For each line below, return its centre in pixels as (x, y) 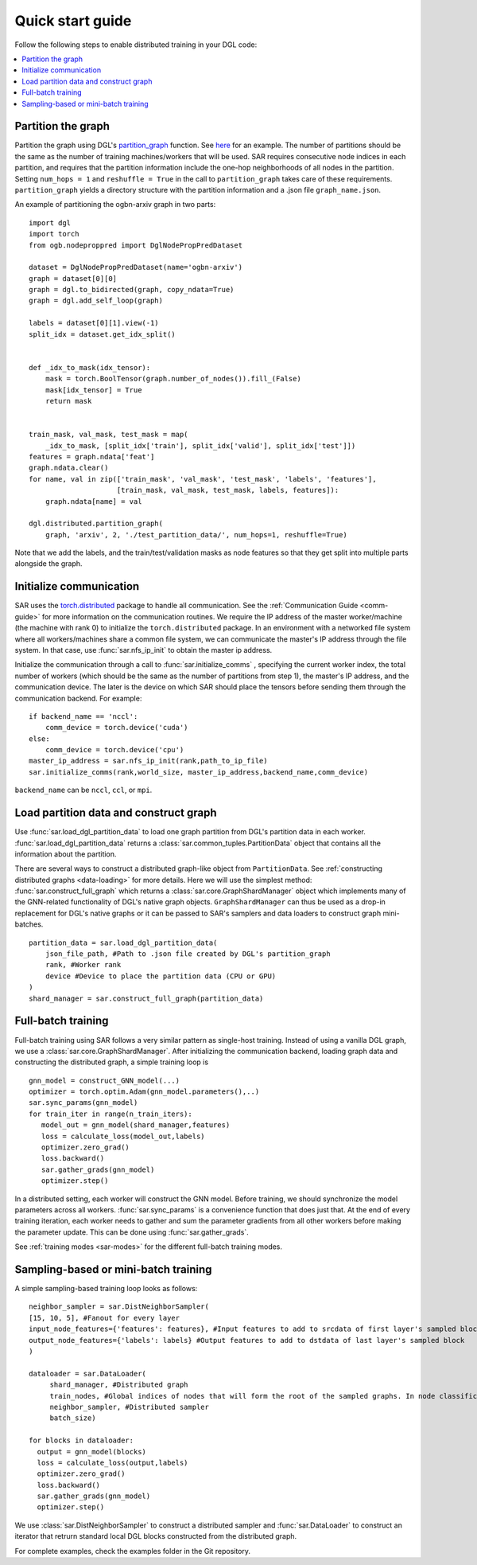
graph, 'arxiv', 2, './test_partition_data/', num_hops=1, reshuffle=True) (196, 535)
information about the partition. (66, 854)
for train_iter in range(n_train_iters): (111, 1114)
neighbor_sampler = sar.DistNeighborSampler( (119, 1307)
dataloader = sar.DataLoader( (88, 1374)
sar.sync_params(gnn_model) (83, 1103)
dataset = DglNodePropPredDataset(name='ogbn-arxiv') (136, 267)
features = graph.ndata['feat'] (92, 457)
